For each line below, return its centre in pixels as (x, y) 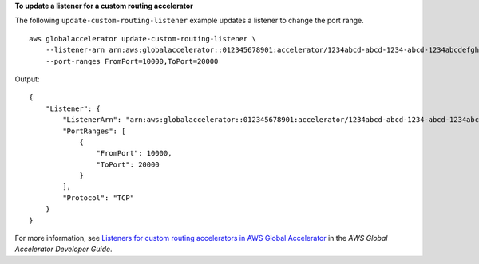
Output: (27, 79)
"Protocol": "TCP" (99, 198)
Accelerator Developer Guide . (63, 249)
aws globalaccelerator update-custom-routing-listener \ (143, 39)
